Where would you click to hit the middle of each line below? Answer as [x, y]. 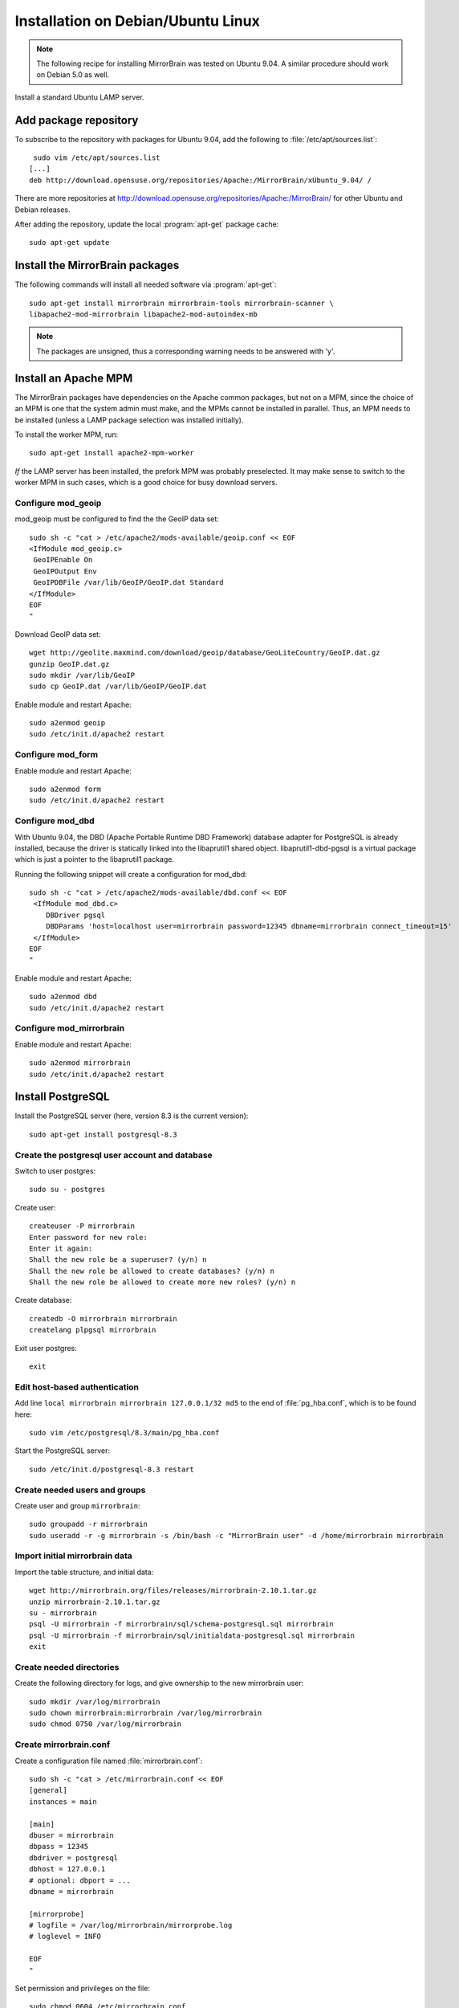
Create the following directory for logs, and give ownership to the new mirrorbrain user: [159, 1684]
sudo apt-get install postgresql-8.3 [104, 1134]
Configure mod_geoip [58, 503]
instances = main [63, 1802]
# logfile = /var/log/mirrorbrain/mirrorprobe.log [131, 1925]
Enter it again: [61, 1248]
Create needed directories [67, 1667]
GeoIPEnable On [63, 560]
